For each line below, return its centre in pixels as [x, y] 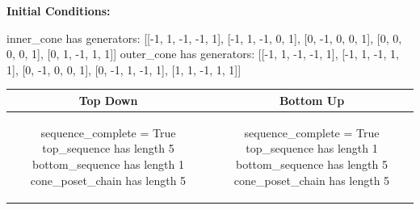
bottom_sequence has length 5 [312, 164]
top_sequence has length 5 [108, 148]
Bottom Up [312, 100]
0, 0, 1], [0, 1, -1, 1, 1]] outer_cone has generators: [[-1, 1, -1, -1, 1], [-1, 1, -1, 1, [203, 54]
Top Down [108, 100]
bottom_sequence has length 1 [108, 164]
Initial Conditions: [59, 10]
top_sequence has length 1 [312, 148]
